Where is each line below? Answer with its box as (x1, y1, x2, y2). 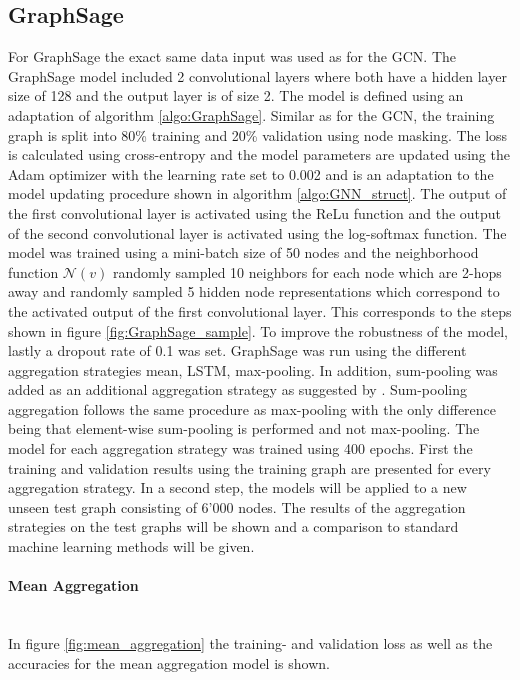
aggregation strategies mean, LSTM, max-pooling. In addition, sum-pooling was (8, 359, 498, 380)
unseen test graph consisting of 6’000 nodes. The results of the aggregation (8, 496, 466, 517)
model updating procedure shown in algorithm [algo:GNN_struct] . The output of (8, 183, 507, 204)
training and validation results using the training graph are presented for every (8, 457, 491, 478)
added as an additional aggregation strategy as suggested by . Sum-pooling (8, 379, 468, 400)
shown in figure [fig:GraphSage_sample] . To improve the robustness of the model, (8, 320, 508, 341)
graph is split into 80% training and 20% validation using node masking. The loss (8, 124, 508, 145)
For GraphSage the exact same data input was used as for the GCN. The (8, 46, 457, 67)
